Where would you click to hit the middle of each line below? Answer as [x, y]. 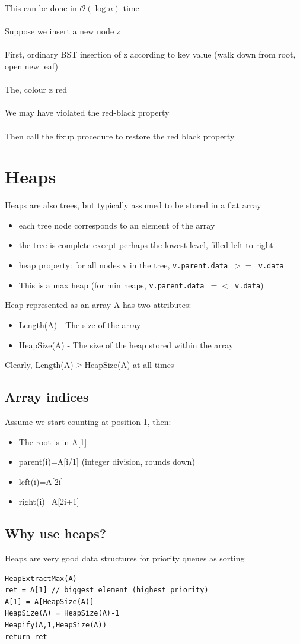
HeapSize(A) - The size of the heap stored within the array [126, 345]
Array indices [47, 397]
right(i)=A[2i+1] [49, 501]
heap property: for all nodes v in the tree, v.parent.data [123, 265]
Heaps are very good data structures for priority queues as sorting [125, 558]
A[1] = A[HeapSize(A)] [50, 602]
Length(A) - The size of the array [80, 324]
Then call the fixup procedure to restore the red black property [120, 136]
